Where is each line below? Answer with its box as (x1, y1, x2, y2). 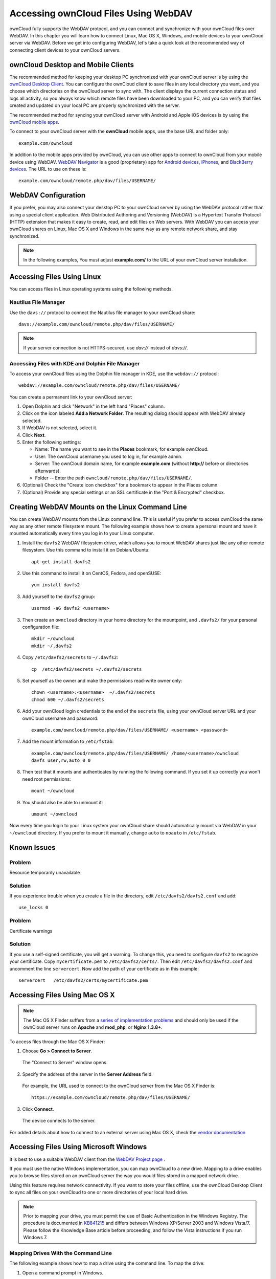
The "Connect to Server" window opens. (22, 1060, 108, 1066)
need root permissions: (22, 776, 71, 782)
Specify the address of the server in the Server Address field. (22, 1071, 153, 1077)
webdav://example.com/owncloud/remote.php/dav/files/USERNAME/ (18, 383, 180, 388)
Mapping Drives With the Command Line (9, 1249, 112, 1256)
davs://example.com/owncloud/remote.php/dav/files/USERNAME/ (18, 321, 175, 327)
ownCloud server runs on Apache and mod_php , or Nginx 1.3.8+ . (23, 1024, 163, 1030)
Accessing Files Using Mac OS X (9, 990, 115, 999)
